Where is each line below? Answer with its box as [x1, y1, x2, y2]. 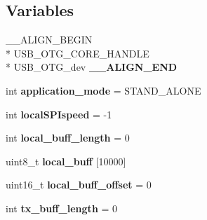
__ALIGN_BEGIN [6, 32, 93, 47]
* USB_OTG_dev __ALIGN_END [6, 60, 178, 74]
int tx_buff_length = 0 [6, 200, 118, 215]
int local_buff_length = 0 [6, 130, 130, 145]
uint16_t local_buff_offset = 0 [6, 177, 152, 192]
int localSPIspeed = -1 [6, 106, 112, 121]
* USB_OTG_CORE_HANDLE [6, 46, 149, 60]
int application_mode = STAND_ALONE [6, 83, 201, 97]
